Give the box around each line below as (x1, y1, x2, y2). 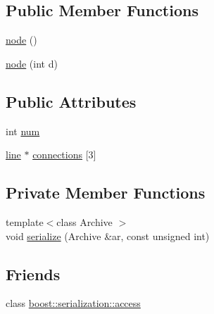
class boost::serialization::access (6, 296, 141, 310)
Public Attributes (6, 90, 137, 112)
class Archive (56, 214, 113, 229)
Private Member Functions (6, 182, 206, 203)
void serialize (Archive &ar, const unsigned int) (6, 228, 210, 243)
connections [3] (32, 147, 96, 162)
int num (6, 123, 40, 138)
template (6, 214, 44, 229)
